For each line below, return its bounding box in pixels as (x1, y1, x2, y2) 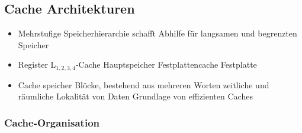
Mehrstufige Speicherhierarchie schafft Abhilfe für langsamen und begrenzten (18, 27, 297, 39)
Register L (18, 58, 56, 71)
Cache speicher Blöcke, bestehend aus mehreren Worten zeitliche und (18, 78, 269, 91)
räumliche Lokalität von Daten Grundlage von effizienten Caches (18, 90, 253, 102)
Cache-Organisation (4, 115, 99, 129)
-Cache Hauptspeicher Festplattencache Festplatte (75, 58, 257, 71)
